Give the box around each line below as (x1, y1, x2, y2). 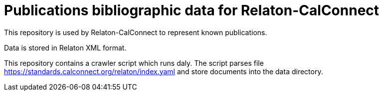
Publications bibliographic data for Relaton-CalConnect (4, 2, 380, 19)
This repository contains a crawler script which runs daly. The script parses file (4, 58, 264, 67)
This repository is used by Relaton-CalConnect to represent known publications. (4, 28, 267, 37)
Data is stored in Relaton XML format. (4, 43, 127, 52)
